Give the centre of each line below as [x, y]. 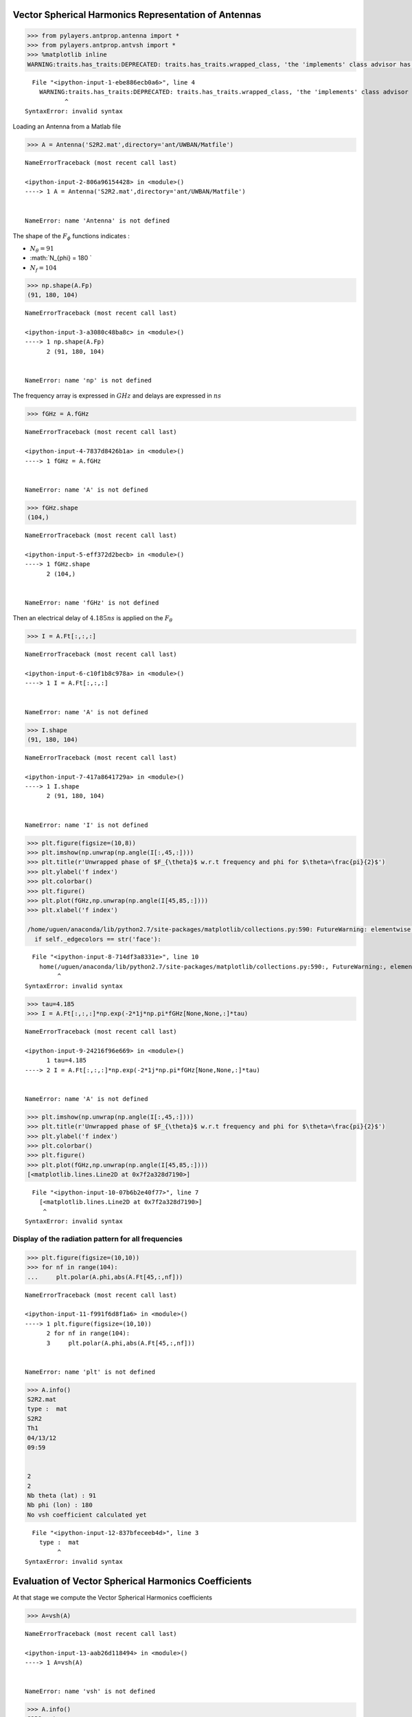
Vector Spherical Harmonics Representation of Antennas [137, 15]
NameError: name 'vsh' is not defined [90, 1692]
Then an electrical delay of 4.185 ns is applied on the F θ [93, 619]
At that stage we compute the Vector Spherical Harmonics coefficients [113, 1597]
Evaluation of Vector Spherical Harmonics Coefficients [132, 1581]
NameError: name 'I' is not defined [87, 825]
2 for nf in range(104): [88, 1333]
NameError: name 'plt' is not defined [90, 1372]
